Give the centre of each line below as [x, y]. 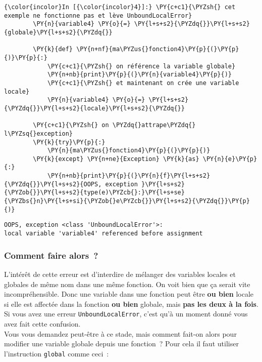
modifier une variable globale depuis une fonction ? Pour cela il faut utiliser [121, 344]
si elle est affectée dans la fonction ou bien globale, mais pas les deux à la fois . [131, 304]
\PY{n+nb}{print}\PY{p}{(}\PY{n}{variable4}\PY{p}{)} [140, 75]
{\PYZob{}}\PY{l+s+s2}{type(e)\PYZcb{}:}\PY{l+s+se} [94, 193]
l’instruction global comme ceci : [57, 353]
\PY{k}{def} [53, 49]
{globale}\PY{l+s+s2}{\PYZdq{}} [58, 32]
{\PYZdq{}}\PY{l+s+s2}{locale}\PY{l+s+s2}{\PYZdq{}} [94, 108]
